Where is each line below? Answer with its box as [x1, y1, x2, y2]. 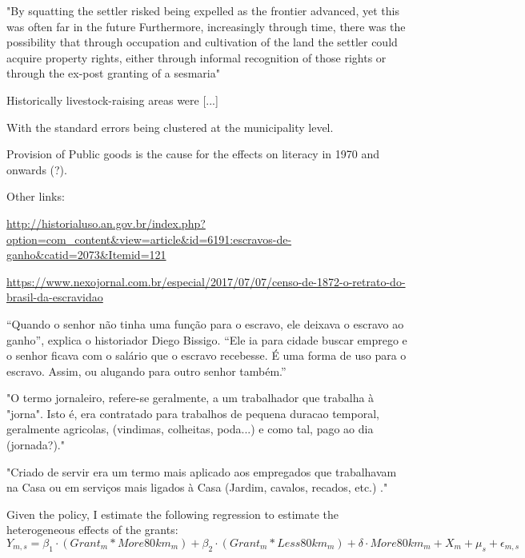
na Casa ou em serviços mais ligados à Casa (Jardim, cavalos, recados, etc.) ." [6, 479, 388, 496]
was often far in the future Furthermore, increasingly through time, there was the [6, 18, 406, 34]
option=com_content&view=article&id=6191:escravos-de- [6, 230, 292, 247]
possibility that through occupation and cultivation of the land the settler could [6, 34, 398, 50]
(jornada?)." [6, 436, 65, 453]
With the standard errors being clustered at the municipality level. [6, 118, 334, 135]
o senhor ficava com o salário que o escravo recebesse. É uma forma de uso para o [6, 347, 407, 364]
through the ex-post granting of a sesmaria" [6, 65, 220, 82]
